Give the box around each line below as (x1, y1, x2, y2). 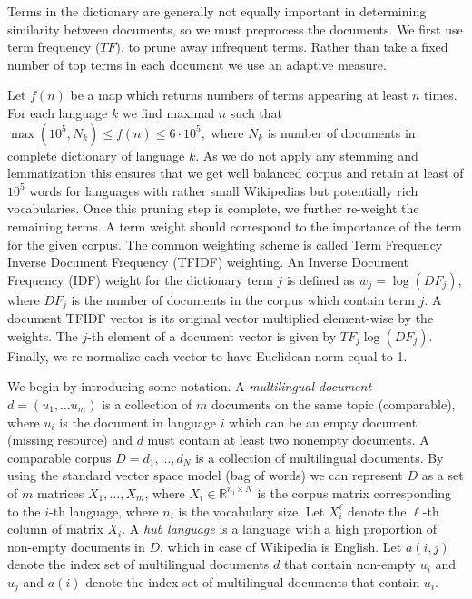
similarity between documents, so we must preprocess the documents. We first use (7, 19, 463, 38)
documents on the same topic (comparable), (211, 394, 456, 413)
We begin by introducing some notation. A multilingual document (7, 377, 372, 396)
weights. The (7, 326, 78, 345)
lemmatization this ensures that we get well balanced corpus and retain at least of (7, 163, 464, 182)
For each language (7, 103, 108, 122)
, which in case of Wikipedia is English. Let (160, 536, 402, 555)
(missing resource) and (7, 430, 133, 449)
